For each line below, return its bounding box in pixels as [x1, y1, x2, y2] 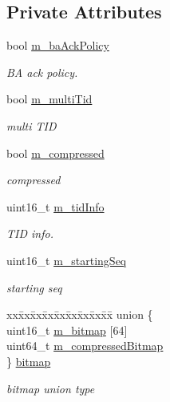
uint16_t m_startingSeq [6, 251, 127, 268]
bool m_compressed [6, 144, 105, 161]
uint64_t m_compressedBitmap [6, 337, 164, 354]
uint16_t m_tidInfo [6, 198, 105, 215]
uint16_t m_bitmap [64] [6, 321, 128, 338]
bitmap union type [6, 380, 95, 396]
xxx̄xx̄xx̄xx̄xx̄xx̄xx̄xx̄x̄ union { [6, 306, 153, 323]
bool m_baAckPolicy [6, 37, 109, 54]
